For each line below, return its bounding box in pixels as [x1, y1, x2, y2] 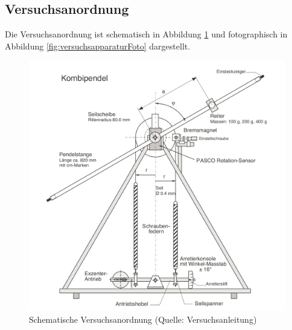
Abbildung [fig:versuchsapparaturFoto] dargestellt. [5, 39, 191, 52]
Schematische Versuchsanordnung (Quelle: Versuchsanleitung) [29, 313, 257, 325]
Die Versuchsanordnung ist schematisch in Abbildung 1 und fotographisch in [5, 28, 288, 40]
